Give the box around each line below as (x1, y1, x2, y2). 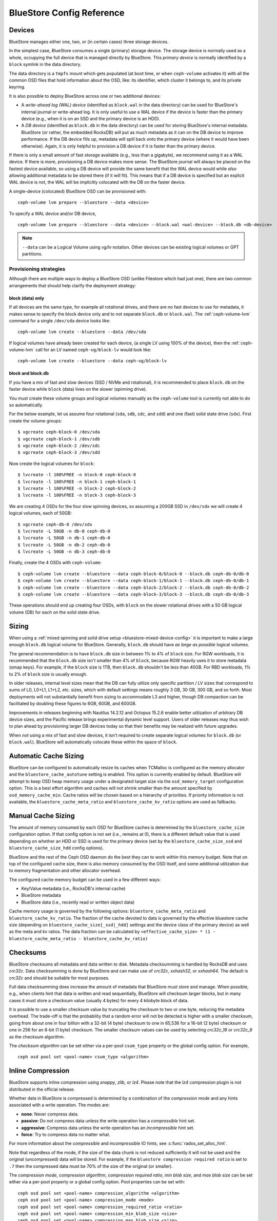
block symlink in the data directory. (9, 62, 81, 67)
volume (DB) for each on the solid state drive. (9, 609, 100, 615)
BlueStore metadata (21, 892, 61, 898)
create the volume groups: (9, 418, 62, 423)
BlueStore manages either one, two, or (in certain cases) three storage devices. (9, 39, 169, 45)
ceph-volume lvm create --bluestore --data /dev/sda (18, 329, 146, 335)
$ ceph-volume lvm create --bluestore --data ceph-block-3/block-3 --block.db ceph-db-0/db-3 (18, 591, 249, 597)
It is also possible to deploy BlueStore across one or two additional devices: (9, 93, 161, 99)
